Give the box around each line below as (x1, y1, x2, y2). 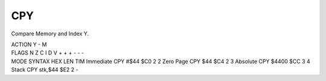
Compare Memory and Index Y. (11, 30, 89, 37)
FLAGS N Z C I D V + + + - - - (11, 49, 85, 56)
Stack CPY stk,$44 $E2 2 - (11, 66, 78, 73)
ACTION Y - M (11, 41, 47, 48)
